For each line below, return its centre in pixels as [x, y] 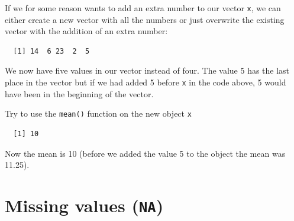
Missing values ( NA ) [84, 205]
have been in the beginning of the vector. [79, 93]
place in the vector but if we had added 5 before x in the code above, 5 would [146, 82]
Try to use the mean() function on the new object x [98, 113]
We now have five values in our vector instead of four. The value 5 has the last [147, 70]
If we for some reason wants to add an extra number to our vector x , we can [143, 8]
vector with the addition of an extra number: [86, 31]
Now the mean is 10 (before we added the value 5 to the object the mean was [145, 153]
